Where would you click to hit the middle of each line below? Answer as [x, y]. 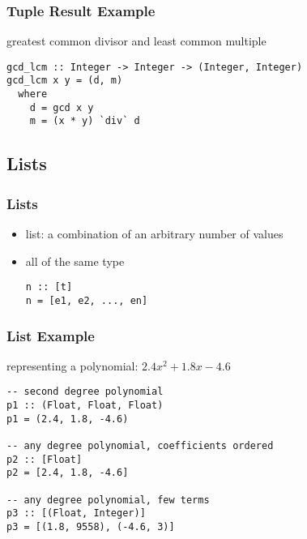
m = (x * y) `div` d [85, 121]
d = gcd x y [62, 107]
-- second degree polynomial [85, 392]
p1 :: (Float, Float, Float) [85, 406]
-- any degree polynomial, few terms [108, 500]
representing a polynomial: [72, 365]
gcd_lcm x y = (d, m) [65, 81]
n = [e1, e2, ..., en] [87, 300]
